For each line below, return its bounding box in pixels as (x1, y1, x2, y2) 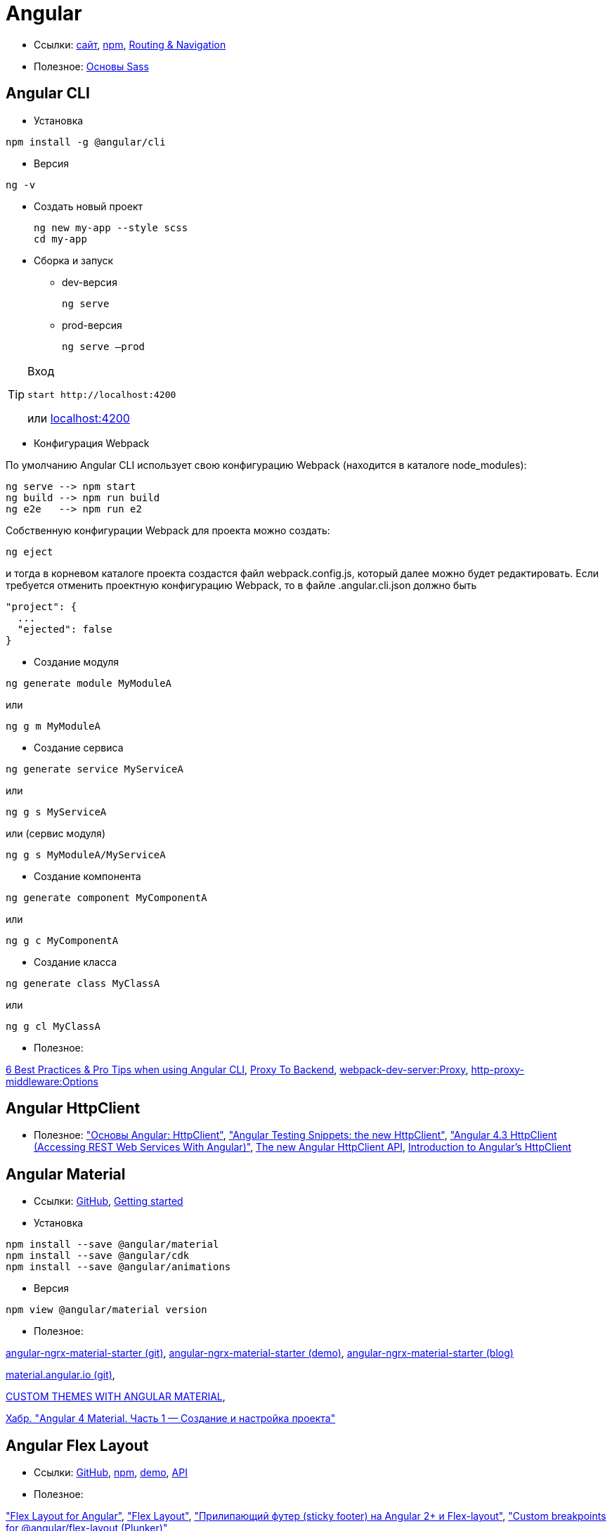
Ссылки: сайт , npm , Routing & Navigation (34, 38, 226, 51)
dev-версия (62, 276, 117, 288)
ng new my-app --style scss (34, 221, 188, 233)
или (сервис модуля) (6, 827, 105, 839)
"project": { (6, 600, 77, 612)
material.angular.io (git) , (6, 1369, 115, 1381)
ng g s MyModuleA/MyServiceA (6, 848, 166, 860)
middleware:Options (6, 1075, 98, 1087)
